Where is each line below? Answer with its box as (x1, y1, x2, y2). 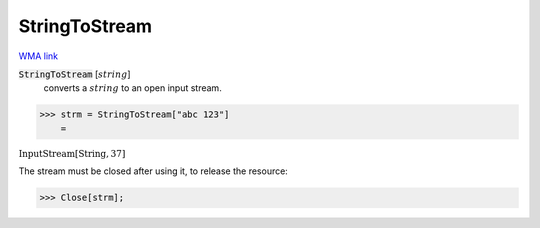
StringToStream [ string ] (18, 68, 131, 80)
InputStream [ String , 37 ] (18, 148, 126, 159)
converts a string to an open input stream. (43, 82, 222, 94)
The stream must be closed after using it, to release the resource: (18, 165, 289, 177)
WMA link (18, 50, 59, 62)
